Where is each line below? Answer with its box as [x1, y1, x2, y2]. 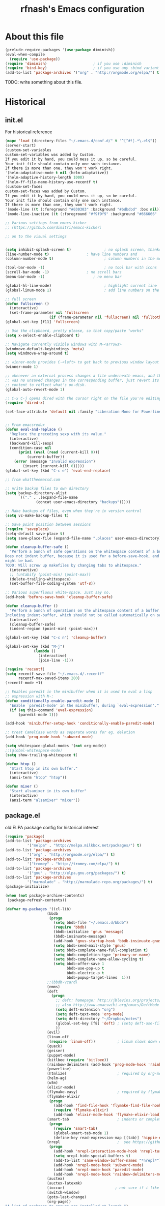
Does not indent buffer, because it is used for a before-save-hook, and [5, 554, 160, 559]
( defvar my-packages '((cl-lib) [5, 906, 71, 911]
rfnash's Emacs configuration [20, 3, 145, 15]
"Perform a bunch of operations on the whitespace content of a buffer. [9, 608, 162, 613]
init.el [5, 116, 23, 124]
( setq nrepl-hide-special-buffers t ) [53, 1153, 131, 1158]
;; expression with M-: [5, 694, 54, 699]
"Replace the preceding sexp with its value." [9, 431, 107, 436]
